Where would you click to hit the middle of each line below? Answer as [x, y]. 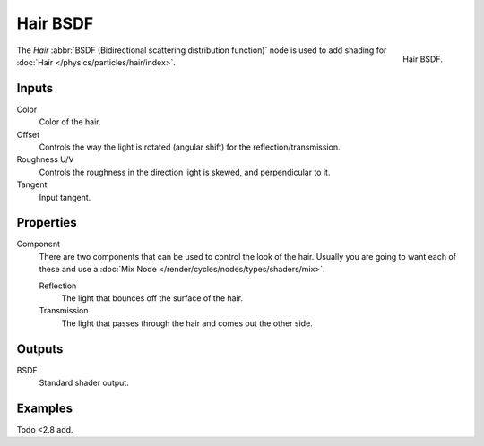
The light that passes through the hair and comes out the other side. [187, 323]
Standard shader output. [84, 383]
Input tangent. [65, 197]
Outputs [40, 349]
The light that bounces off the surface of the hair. [152, 298]
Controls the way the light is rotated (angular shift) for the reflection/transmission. [190, 147]
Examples [45, 408]
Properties [47, 223]
